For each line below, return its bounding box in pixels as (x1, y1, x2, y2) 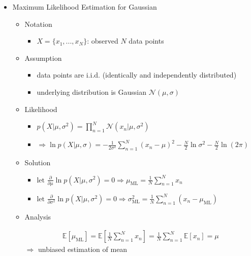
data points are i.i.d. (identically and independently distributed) (37, 69, 237, 80)
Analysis (24, 211, 51, 222)
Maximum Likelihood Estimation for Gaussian (12, 2, 157, 12)
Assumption (24, 52, 62, 63)
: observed (87, 35, 118, 46)
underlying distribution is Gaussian (37, 86, 146, 97)
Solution (24, 157, 51, 167)
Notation (24, 18, 52, 29)
